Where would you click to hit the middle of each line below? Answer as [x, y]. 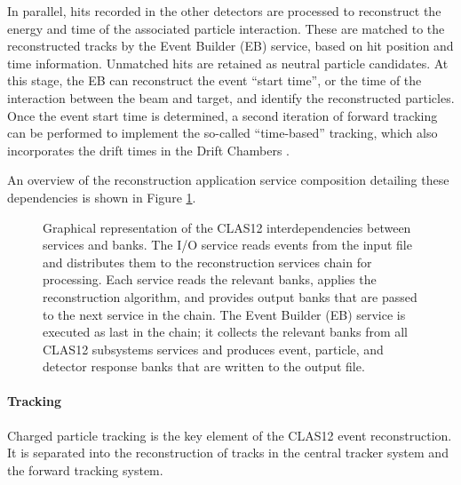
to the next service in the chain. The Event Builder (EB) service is [224, 314]
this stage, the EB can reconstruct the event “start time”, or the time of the [215, 80]
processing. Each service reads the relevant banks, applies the [210, 279]
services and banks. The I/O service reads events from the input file [227, 245]
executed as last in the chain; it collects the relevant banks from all [226, 332]
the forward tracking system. [85, 469]
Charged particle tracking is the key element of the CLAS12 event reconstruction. [230, 435]
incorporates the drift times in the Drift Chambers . [148, 150]
